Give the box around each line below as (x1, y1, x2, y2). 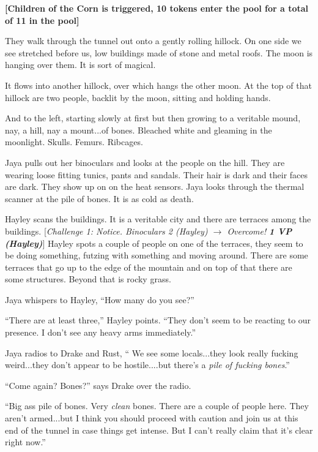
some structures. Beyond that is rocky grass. (5, 273, 171, 285)
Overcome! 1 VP (227, 224, 292, 237)
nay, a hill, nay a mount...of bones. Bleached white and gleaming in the (5, 123, 272, 136)
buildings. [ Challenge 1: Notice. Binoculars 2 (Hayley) (5, 224, 208, 237)
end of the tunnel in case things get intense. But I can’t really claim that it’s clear (5, 423, 313, 436)
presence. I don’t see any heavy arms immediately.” (5, 326, 196, 339)
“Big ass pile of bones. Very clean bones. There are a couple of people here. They (5, 399, 309, 412)
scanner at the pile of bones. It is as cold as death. (5, 192, 194, 205)
